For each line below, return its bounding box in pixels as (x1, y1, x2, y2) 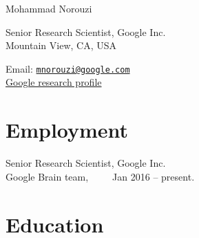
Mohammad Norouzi (6, 1, 92, 15)
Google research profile (6, 75, 102, 89)
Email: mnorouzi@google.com (6, 61, 130, 75)
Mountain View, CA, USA (6, 38, 117, 53)
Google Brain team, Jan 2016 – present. (6, 169, 195, 183)
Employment (6, 116, 129, 144)
